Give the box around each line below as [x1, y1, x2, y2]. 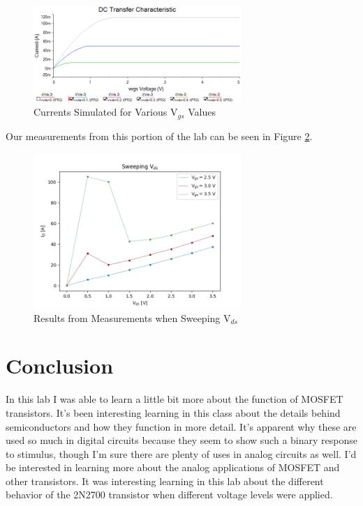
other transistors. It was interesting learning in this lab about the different [6, 473, 324, 488]
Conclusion [6, 351, 114, 380]
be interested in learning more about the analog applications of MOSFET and [6, 460, 340, 475]
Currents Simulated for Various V [34, 105, 178, 119]
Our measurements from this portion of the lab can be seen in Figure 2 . [6, 128, 313, 143]
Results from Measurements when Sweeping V [34, 310, 231, 325]
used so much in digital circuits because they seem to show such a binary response [6, 433, 357, 447]
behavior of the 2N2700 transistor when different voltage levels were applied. [6, 487, 333, 502]
